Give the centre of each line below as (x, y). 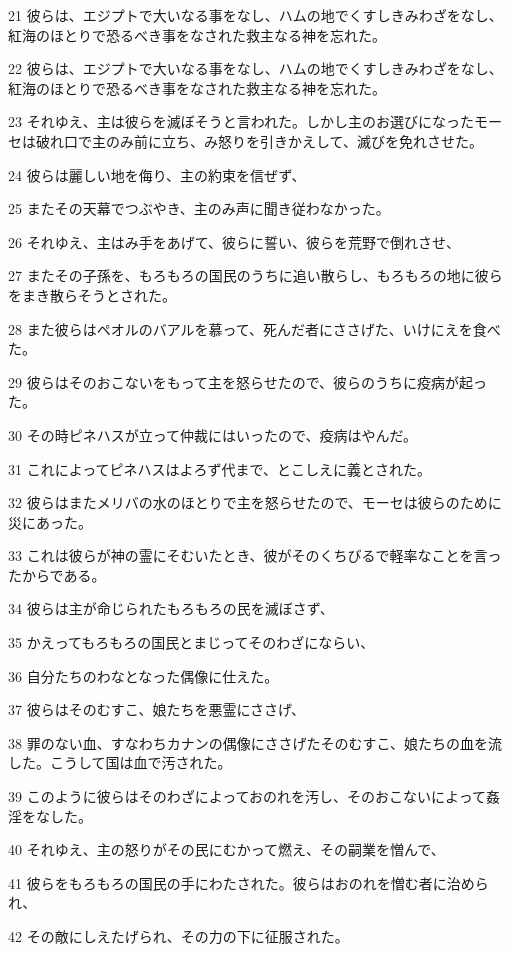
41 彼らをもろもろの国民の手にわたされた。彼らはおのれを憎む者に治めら (248, 882)
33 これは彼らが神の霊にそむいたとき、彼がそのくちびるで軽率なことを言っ (255, 555)
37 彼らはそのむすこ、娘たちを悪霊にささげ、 (157, 709)
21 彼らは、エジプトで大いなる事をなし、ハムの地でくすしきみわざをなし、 (255, 15)
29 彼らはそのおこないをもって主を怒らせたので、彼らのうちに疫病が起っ (248, 381)
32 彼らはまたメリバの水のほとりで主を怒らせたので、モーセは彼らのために (255, 502)
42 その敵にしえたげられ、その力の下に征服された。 (178, 936)
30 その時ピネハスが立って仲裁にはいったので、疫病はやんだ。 (212, 434)
